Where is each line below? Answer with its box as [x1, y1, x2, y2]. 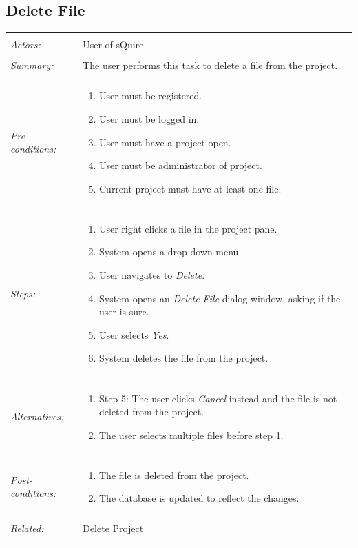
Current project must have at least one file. [98, 181, 282, 195]
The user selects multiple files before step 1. [98, 427, 284, 442]
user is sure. [98, 304, 149, 319]
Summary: [10, 58, 54, 72]
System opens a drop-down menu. [98, 244, 242, 259]
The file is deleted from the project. [98, 467, 249, 482]
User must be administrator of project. [98, 158, 262, 173]
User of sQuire [83, 37, 144, 52]
